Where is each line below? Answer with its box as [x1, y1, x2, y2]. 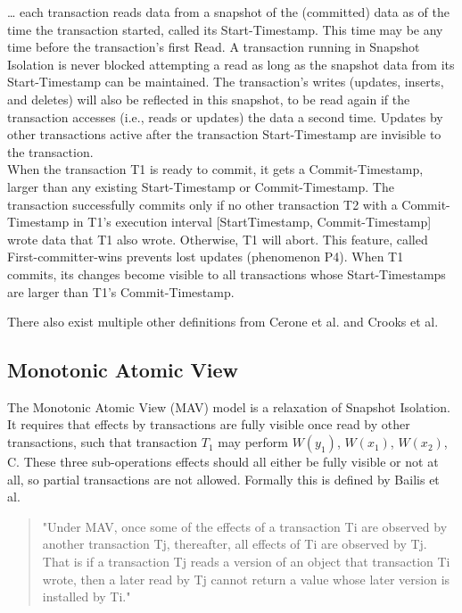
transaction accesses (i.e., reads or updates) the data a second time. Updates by [7, 107, 443, 126]
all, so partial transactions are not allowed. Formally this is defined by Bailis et [7, 469, 440, 488]
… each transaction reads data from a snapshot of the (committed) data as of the [7, 3, 450, 21]
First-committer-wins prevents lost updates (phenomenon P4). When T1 [7, 247, 404, 266]
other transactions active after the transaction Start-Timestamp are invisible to [7, 125, 441, 144]
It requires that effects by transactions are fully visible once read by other [7, 415, 410, 434]
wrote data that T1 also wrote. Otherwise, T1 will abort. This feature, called [7, 229, 428, 248]
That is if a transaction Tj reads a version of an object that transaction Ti [42, 552, 450, 571]
